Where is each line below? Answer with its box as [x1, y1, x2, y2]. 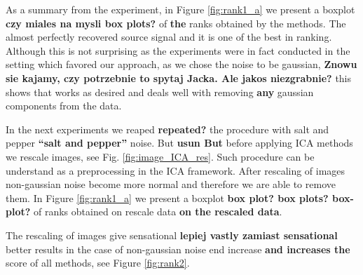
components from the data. [6, 98, 122, 113]
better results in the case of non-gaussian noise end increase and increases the [6, 241, 350, 256]
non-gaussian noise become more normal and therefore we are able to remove [6, 177, 336, 192]
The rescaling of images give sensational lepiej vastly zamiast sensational [6, 227, 338, 242]
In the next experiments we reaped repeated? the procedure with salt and [6, 121, 329, 136]
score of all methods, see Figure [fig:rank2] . [6, 255, 190, 270]
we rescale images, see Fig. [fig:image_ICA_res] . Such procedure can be [6, 149, 315, 163]
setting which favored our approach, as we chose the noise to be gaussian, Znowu [6, 57, 357, 72]
